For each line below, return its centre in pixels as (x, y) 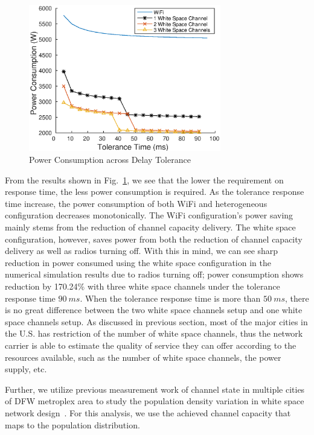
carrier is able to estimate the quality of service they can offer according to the (151, 345)
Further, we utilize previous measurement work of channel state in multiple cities (155, 389)
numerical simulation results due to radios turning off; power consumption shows (154, 274)
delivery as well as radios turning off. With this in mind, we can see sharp (142, 251)
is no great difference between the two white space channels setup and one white (154, 310)
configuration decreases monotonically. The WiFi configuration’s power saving (149, 215)
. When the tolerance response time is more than (170, 298)
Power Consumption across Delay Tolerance (110, 160)
